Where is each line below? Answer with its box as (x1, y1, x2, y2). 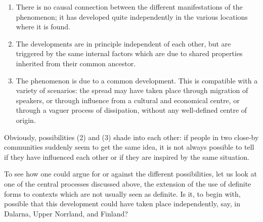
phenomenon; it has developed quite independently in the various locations (16, 11, 248, 22)
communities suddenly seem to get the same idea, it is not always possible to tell (4, 142, 254, 152)
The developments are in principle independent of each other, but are (16, 38, 231, 49)
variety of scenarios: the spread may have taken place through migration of (16, 85, 248, 96)
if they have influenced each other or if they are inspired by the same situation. (4, 151, 249, 162)
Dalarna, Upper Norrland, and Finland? (4, 208, 128, 218)
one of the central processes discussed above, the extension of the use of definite (4, 178, 251, 189)
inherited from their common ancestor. (16, 58, 136, 68)
